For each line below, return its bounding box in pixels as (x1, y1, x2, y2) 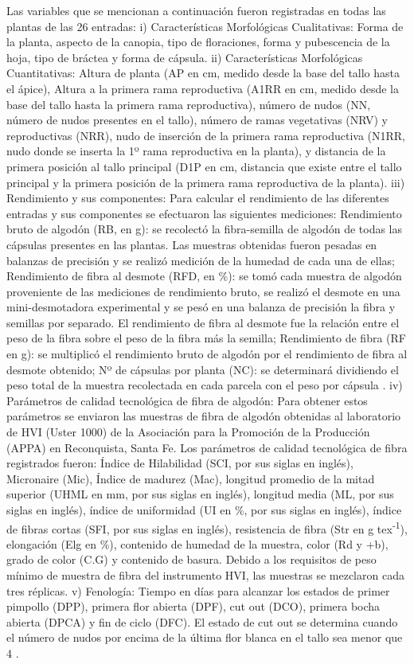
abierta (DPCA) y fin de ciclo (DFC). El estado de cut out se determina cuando (6, 613, 398, 630)
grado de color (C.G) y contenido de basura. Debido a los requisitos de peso (6, 551, 377, 568)
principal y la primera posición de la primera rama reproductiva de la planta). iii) (6, 174, 405, 190)
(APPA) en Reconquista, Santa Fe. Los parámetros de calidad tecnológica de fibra (6, 439, 408, 455)
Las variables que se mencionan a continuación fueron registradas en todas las (6, 2, 386, 18)
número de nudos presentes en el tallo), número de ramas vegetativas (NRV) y (6, 111, 389, 128)
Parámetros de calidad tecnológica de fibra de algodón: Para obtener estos (6, 392, 368, 408)
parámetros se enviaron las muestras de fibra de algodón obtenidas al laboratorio (6, 408, 401, 424)
